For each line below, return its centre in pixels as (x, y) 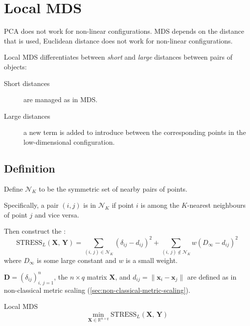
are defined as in (212, 276)
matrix (97, 276)
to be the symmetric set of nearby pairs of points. (113, 188)
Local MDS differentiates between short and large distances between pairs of (118, 57)
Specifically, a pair (31, 205)
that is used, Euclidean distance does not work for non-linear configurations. (118, 40)
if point (123, 205)
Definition (30, 168)
